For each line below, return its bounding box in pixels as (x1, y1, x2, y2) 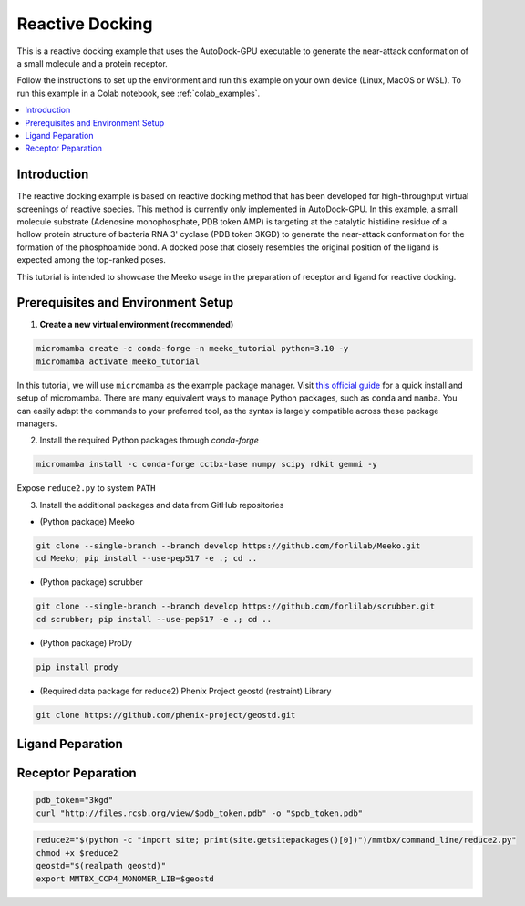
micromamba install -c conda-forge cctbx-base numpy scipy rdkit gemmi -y (36, 459, 378, 470)
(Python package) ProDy (39, 637, 132, 648)
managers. (16, 418, 57, 429)
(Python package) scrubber (39, 577, 143, 588)
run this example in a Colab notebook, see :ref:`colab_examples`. (16, 88, 260, 99)
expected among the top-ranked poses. (16, 255, 166, 266)
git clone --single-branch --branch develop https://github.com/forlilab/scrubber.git (36, 601, 436, 611)
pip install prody (36, 661, 118, 672)
